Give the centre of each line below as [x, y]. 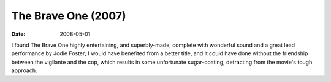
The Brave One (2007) [69, 16]
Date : [18, 34]
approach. [24, 70]
